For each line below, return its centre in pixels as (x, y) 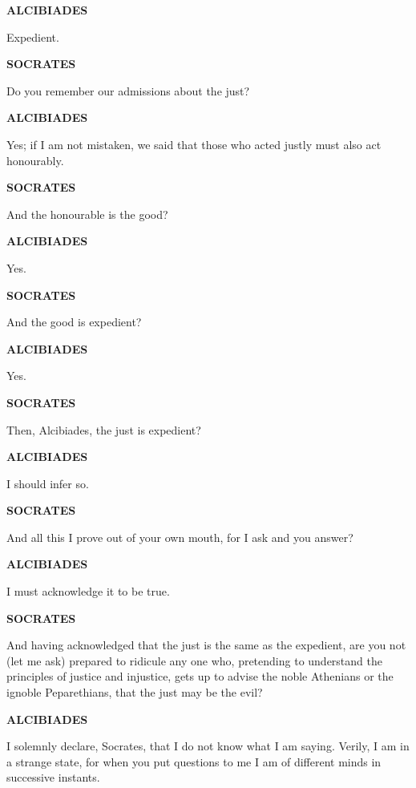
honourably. (35, 160)
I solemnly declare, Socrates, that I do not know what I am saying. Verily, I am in (208, 746)
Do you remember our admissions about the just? (128, 90)
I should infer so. (48, 483)
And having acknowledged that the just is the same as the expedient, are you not (206, 645)
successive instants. (53, 777)
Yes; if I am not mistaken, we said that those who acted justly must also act (194, 144)
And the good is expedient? (74, 322)
